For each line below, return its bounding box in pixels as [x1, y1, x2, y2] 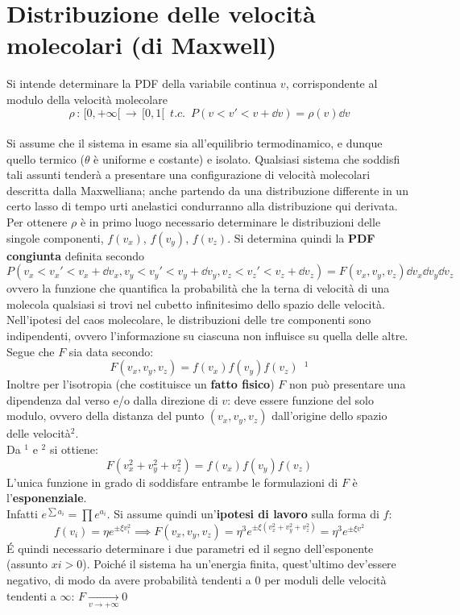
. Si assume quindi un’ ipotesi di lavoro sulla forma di [106, 505, 379, 522]
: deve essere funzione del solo [227, 391, 374, 408]
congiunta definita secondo [6, 247, 144, 264]
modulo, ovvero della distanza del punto [6, 407, 205, 424]
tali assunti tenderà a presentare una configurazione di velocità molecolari [6, 166, 371, 183]
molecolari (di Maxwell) [6, 28, 277, 61]
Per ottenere [6, 214, 68, 231]
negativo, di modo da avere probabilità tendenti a [6, 571, 251, 588]
